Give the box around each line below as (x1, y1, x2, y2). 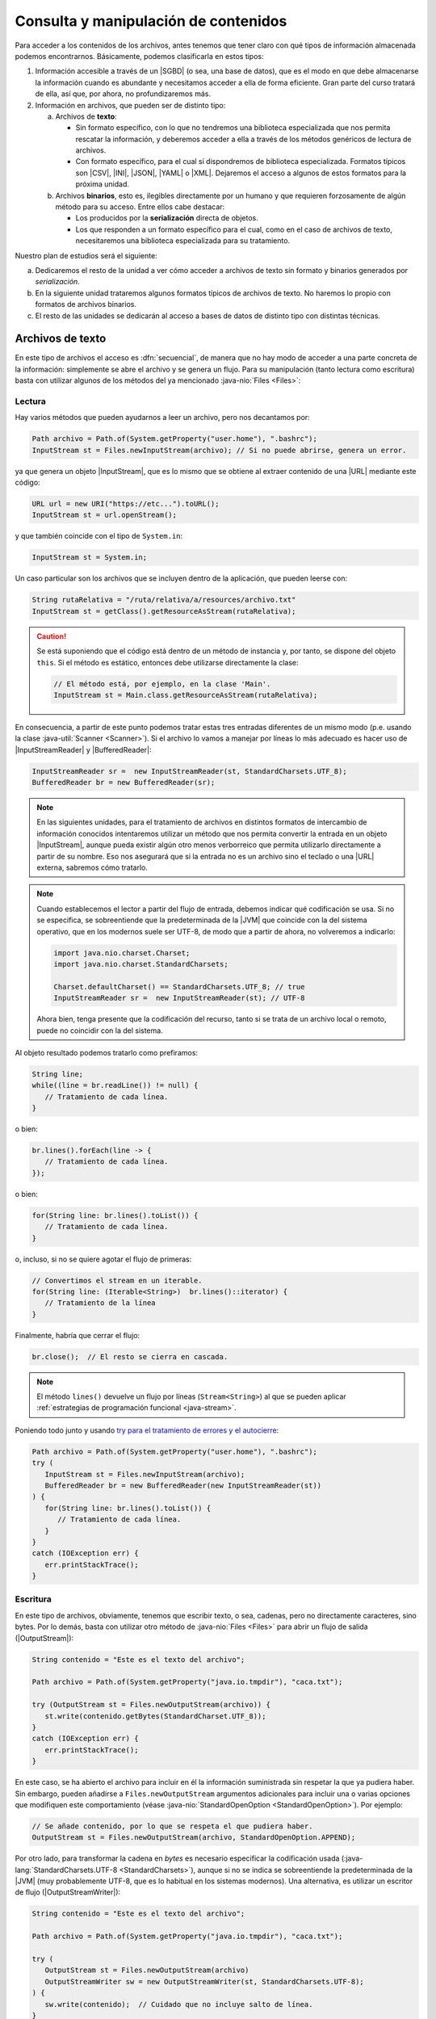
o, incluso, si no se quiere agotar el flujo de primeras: (15, 1254, 192, 1264)
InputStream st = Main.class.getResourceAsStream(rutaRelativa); (53, 690, 318, 699)
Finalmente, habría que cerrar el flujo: (15, 1330, 140, 1340)
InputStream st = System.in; (31, 553, 148, 562)
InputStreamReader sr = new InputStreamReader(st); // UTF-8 (53, 993, 305, 1003)
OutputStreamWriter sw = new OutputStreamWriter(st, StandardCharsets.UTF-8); (44, 1977, 365, 1986)
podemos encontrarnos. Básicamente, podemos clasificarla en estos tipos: (15, 51, 264, 61)
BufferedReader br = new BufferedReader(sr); (31, 778, 216, 787)
